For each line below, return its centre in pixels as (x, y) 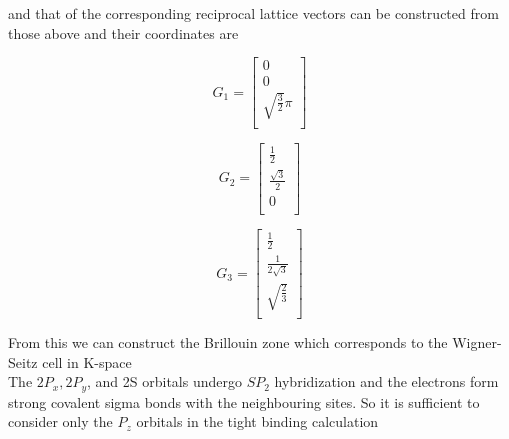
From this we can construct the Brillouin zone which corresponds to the (228, 342)
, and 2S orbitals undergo (164, 381)
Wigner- (477, 342)
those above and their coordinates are (123, 32)
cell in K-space (87, 361)
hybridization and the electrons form (386, 381)
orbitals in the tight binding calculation (257, 421)
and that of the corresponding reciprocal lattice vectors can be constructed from (253, 13)
